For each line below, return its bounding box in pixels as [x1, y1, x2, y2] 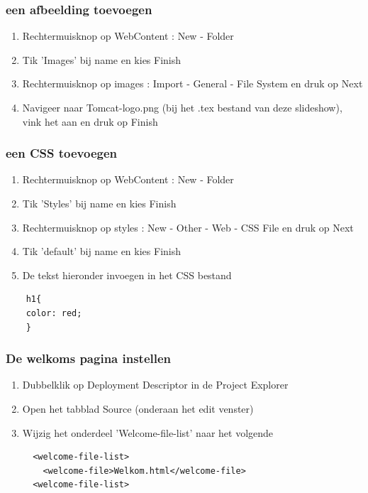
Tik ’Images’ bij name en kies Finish [22, 52, 182, 67]
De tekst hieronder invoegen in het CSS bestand [22, 267, 232, 282]
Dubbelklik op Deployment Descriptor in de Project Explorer [22, 377, 289, 392]
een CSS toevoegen [6, 144, 118, 162]
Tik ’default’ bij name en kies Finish [22, 244, 181, 259]
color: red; [26, 308, 82, 318]
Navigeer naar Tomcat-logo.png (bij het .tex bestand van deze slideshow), [22, 100, 342, 114]
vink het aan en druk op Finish [22, 114, 158, 129]
